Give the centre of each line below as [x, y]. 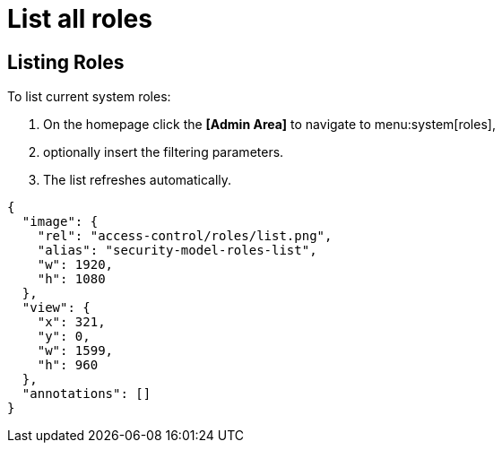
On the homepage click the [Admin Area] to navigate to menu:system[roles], [269, 125]
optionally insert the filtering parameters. [164, 152]
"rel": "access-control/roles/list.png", [185, 236]
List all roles [80, 19]
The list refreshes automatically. [138, 180]
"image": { [60, 222]
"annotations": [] [87, 394]
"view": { [56, 308]
